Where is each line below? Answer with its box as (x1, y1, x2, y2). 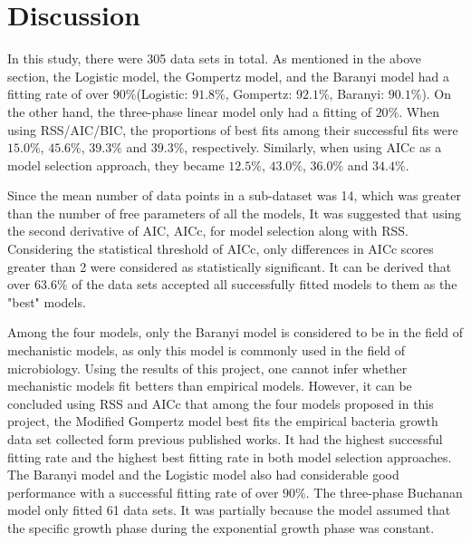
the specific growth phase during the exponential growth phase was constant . (7, 518, 435, 537)
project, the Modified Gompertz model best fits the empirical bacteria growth (7, 412, 438, 431)
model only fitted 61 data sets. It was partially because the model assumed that (7, 500, 451, 519)
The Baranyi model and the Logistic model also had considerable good (7, 465, 399, 484)
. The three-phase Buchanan (305, 482, 463, 501)
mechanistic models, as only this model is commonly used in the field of (7, 341, 406, 360)
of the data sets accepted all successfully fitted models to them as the (72, 275, 457, 294)
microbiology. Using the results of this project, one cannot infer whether (7, 358, 408, 377)
